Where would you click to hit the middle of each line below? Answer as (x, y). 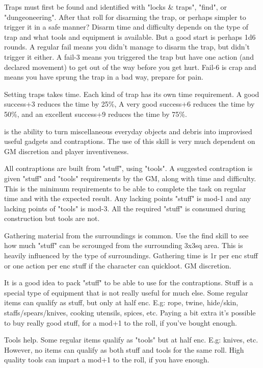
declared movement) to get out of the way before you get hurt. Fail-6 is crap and (130, 67)
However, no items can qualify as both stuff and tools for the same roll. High (124, 349)
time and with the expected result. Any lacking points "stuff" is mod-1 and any (128, 198)
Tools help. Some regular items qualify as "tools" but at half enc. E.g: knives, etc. (131, 340)
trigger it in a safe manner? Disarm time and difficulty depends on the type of (126, 27)
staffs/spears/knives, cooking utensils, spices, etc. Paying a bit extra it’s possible (130, 313)
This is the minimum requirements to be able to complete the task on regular (125, 188)
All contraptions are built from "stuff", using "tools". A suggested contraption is (128, 168)
